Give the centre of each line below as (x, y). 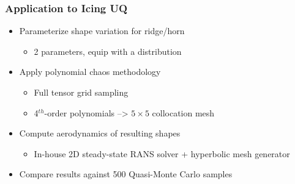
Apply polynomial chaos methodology (90, 72)
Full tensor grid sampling (81, 92)
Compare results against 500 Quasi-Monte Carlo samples (126, 174)
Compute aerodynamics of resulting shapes (100, 133)
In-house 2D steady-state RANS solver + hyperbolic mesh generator (162, 153)
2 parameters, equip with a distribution (108, 51)
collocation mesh (183, 112)
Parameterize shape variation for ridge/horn (102, 31)
